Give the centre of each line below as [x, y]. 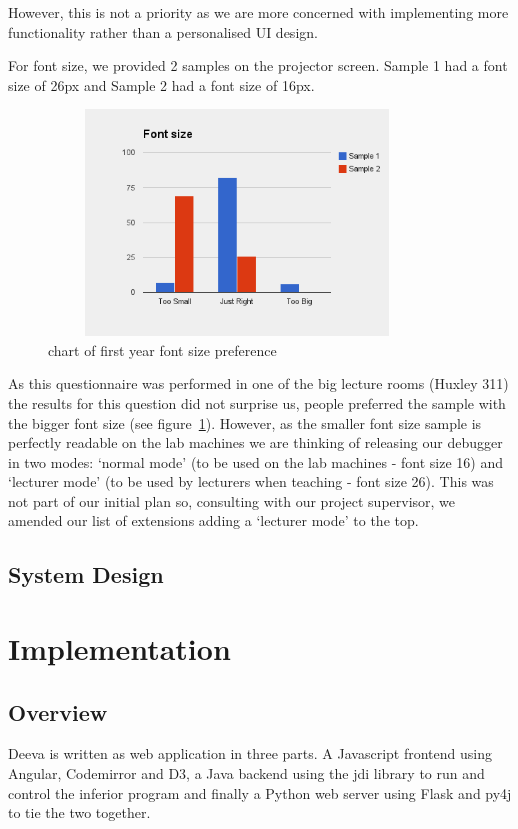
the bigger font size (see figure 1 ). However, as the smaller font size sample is [245, 422]
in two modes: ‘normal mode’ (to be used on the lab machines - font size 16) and [255, 461]
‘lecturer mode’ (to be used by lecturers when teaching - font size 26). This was [251, 481]
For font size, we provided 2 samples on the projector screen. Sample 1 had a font [258, 65]
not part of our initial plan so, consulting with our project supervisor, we [232, 500]
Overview [58, 711]
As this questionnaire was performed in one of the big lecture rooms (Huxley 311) [258, 383]
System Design [86, 574]
